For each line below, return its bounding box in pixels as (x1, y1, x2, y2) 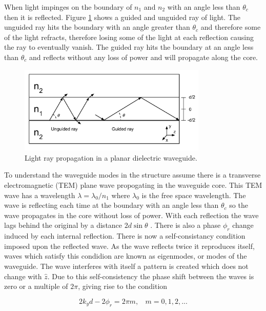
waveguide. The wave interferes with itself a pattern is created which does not (4, 260, 249, 271)
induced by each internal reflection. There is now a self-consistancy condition (4, 230, 245, 241)
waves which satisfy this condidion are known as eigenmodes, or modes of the (4, 250, 247, 261)
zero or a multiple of (4, 281, 68, 291)
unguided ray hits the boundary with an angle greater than (4, 22, 190, 32)
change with (4, 270, 42, 281)
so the (229, 200, 248, 210)
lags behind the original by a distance (4, 220, 122, 230)
